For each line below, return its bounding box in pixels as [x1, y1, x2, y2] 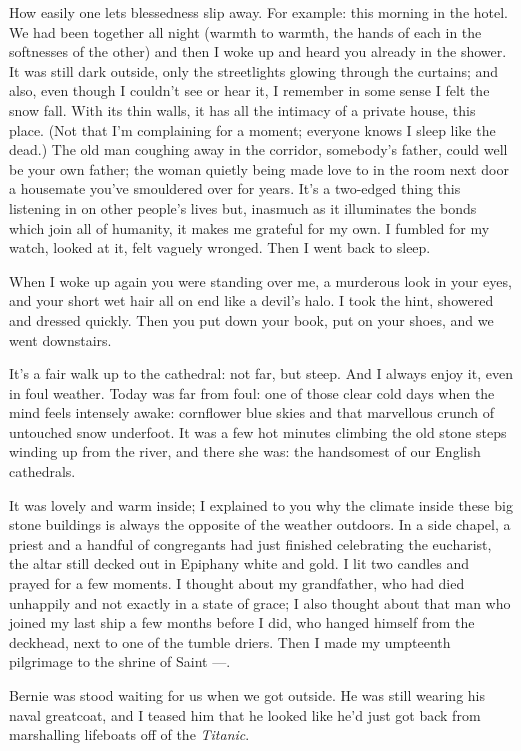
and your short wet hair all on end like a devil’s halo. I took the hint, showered [9, 290, 494, 311]
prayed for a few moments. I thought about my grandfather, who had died [9, 573, 465, 594]
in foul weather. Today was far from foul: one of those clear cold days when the [9, 382, 495, 403]
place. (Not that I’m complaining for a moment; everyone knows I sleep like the [9, 119, 496, 140]
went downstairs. [9, 329, 112, 350]
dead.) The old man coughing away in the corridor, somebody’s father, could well [9, 139, 508, 160]
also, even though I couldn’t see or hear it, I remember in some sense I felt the [9, 80, 490, 101]
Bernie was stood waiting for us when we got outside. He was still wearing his [9, 685, 486, 705]
